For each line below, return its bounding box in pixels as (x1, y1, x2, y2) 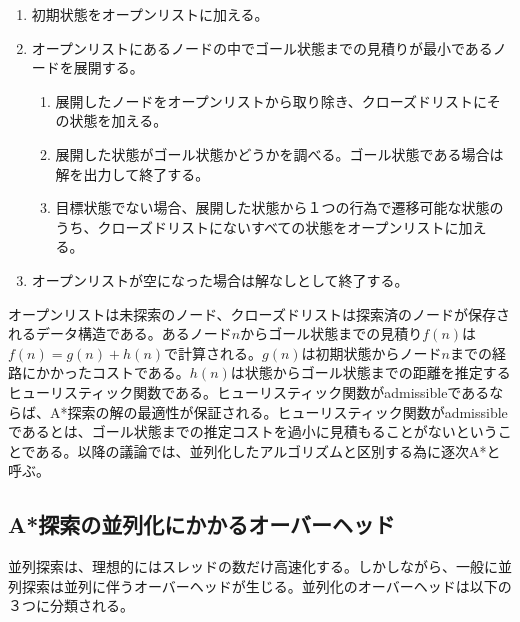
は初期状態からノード (301, 342, 442, 363)
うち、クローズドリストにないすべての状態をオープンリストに (55, 216, 459, 237)
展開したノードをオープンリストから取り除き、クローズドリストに (55, 90, 487, 111)
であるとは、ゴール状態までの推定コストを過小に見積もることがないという (8, 421, 498, 442)
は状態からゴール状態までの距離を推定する (230, 362, 511, 383)
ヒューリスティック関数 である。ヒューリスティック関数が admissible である (8, 381, 490, 402)
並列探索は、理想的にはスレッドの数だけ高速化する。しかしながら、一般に (8, 556, 498, 577)
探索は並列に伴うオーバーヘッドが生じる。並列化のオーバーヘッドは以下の (21, 575, 512, 596)
